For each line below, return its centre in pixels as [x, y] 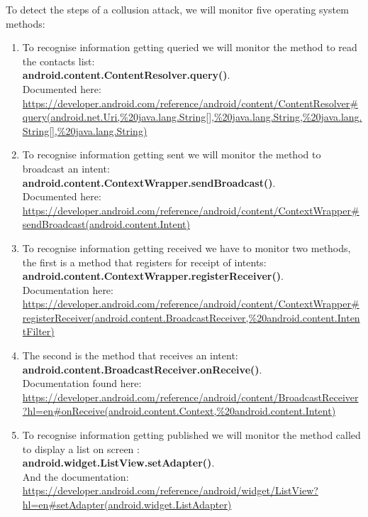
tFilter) [38, 331]
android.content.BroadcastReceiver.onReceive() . [142, 369]
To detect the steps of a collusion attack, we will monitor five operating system [177, 9]
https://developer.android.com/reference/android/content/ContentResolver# [190, 103]
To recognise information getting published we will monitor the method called [191, 435]
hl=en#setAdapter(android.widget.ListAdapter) [127, 504]
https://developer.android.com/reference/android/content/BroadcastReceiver [190, 397]
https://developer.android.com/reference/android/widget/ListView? [170, 490]
